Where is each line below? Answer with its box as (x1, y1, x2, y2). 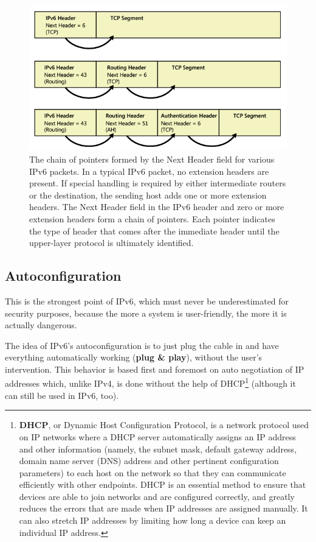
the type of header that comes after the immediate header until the (29, 224, 280, 237)
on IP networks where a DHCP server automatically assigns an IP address (19, 430, 296, 443)
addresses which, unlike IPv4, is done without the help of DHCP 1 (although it (5, 375, 296, 390)
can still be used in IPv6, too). (5, 389, 119, 401)
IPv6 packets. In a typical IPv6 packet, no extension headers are (29, 164, 269, 177)
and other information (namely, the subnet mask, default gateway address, (19, 442, 297, 455)
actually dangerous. (5, 319, 77, 331)
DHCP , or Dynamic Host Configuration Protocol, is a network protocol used (19, 418, 309, 431)
